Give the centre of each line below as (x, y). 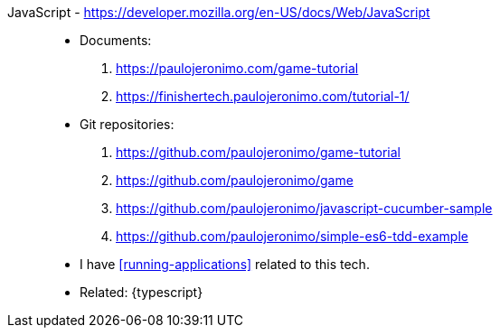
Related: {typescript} (142, 292)
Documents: (116, 40)
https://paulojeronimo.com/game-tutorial (237, 68)
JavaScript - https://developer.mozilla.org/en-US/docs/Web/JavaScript (219, 12)
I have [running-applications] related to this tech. (225, 264)
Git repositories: (127, 124)
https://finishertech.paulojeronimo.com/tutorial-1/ (263, 96)
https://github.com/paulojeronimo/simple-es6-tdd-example (292, 236)
